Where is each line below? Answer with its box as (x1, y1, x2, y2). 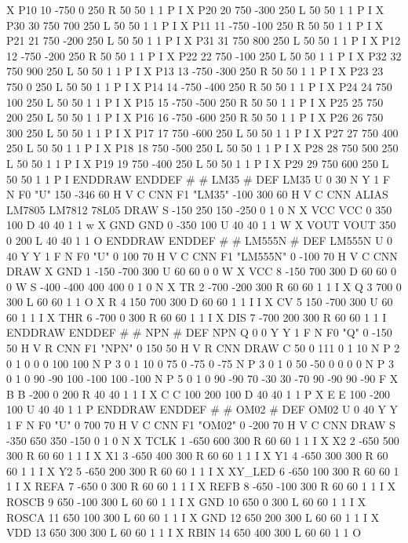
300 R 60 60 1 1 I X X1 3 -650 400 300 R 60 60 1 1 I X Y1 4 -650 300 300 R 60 (6, 447, 388, 464)
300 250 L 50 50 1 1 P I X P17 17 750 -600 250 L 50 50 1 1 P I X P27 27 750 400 (6, 124, 399, 140)
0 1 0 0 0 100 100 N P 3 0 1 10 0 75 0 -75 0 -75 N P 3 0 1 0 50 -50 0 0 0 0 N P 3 (6, 355, 394, 371)
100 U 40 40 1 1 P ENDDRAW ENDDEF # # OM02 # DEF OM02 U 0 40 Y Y (6, 401, 399, 417)
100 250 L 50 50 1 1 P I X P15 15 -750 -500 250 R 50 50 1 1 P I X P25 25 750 (6, 93, 384, 110)
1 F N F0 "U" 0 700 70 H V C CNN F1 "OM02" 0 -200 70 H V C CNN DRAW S (6, 417, 395, 433)
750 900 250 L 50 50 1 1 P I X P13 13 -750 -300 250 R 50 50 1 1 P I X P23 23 (6, 63, 384, 79)
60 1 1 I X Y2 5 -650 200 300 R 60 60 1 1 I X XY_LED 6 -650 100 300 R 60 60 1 (6, 462, 399, 479)
